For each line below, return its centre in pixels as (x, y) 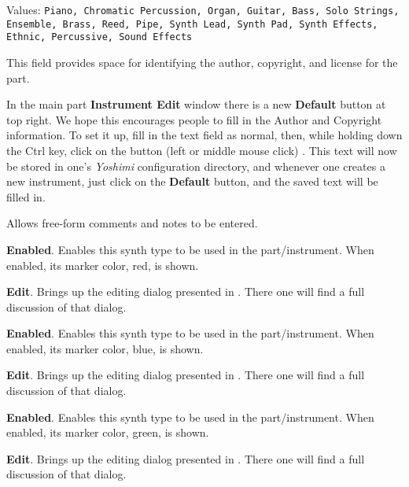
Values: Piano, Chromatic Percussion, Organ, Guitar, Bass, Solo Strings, (203, 9)
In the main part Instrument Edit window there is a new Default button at (196, 104)
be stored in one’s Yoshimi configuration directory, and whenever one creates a (196, 166)
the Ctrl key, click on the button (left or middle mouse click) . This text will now (202, 150)
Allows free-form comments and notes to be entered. (132, 223)
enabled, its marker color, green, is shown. (108, 432)
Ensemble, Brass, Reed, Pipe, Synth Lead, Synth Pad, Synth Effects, (192, 24)
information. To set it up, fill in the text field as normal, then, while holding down (204, 135)
